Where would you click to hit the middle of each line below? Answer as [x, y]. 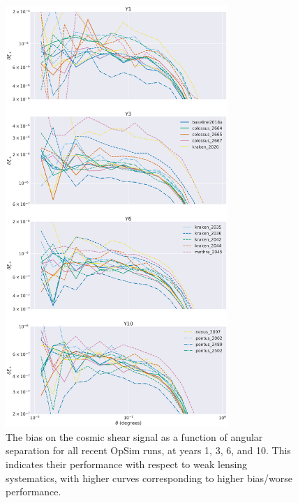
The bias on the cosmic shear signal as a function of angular [134, 436]
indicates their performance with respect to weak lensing [127, 464]
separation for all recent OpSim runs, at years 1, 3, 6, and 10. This [148, 450]
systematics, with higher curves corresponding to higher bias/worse [149, 478]
